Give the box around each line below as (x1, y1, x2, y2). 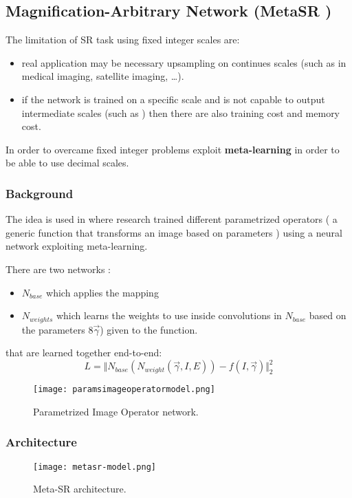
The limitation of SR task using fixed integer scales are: (5, 32, 240, 47)
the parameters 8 (21, 322, 93, 336)
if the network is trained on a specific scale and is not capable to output (21, 91, 325, 106)
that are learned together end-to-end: (5, 345, 162, 360)
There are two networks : (5, 261, 111, 276)
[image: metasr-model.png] (33, 462, 156, 472)
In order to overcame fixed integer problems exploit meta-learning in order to (5, 142, 340, 156)
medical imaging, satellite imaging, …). (21, 69, 184, 83)
